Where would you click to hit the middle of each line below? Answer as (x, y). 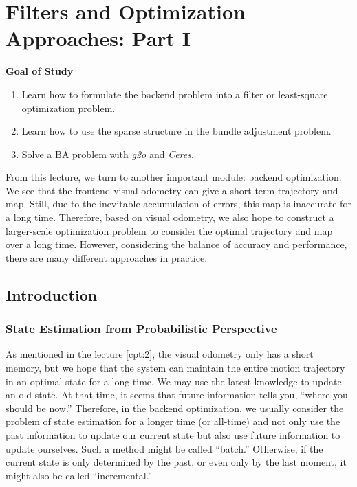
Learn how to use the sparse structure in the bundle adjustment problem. (176, 131)
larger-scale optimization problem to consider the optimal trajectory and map (169, 230)
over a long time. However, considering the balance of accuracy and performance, (176, 244)
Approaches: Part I (98, 38)
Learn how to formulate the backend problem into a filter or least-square (175, 94)
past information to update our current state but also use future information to (173, 435)
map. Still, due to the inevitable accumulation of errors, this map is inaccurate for (178, 204)
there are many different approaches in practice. (107, 257)
